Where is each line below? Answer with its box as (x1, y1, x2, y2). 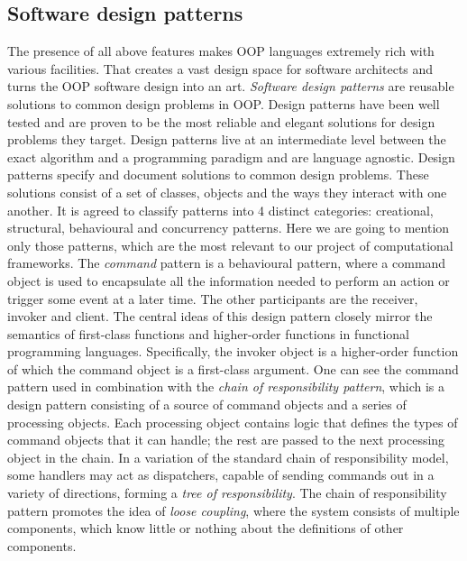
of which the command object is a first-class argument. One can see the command (7, 359, 459, 378)
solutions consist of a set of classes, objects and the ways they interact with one (7, 182, 447, 201)
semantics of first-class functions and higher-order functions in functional (7, 324, 410, 343)
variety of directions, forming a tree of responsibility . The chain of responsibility (7, 483, 447, 502)
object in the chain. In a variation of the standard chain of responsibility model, (7, 447, 449, 466)
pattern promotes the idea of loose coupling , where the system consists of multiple (7, 501, 460, 520)
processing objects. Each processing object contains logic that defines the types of (7, 412, 458, 431)
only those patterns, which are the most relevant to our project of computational (7, 235, 453, 254)
